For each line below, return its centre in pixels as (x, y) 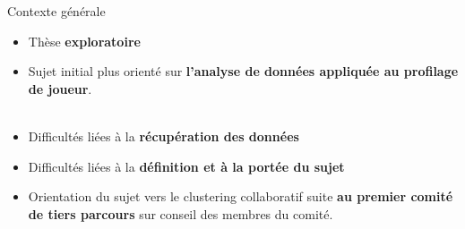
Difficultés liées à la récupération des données (164, 136)
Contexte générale (56, 11)
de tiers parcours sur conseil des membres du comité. (181, 213)
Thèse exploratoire (84, 41)
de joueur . (60, 88)
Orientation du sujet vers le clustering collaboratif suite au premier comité (241, 196)
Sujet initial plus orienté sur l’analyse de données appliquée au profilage (243, 71)
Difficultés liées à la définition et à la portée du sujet (186, 166)
